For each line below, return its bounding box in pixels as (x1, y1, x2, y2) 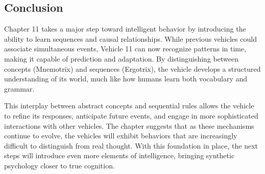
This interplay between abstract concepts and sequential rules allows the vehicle (4, 100, 254, 111)
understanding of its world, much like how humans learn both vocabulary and (4, 73, 248, 84)
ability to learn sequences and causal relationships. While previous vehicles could (4, 33, 257, 44)
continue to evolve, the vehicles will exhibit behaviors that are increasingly (4, 130, 237, 141)
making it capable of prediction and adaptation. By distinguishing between (4, 53, 238, 64)
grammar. (4, 83, 35, 94)
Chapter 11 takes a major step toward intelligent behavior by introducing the (4, 23, 246, 34)
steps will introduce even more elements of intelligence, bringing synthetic (4, 150, 235, 161)
